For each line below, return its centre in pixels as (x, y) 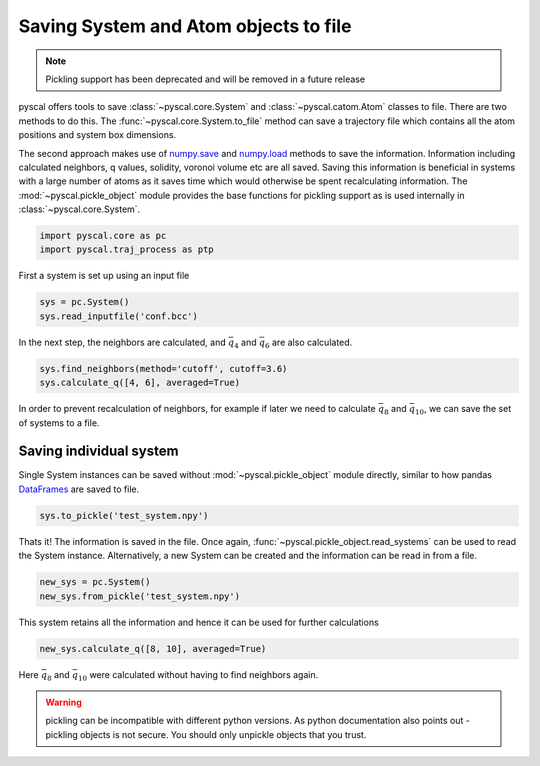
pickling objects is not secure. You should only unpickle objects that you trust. (206, 734)
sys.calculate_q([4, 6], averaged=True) (139, 383)
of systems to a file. (59, 422)
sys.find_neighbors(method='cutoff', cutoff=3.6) (163, 368)
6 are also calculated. (309, 343)
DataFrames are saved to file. (79, 489)
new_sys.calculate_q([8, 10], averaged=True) (153, 648)
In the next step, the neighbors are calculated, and (122, 342)
